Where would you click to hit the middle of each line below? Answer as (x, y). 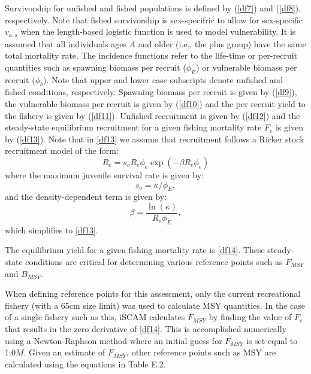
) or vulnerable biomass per (247, 67)
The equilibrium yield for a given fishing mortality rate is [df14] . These (135, 250)
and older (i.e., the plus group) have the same (222, 43)
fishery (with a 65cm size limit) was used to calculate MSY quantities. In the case (155, 305)
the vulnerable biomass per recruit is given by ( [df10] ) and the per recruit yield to (155, 104)
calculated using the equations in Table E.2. (85, 364)
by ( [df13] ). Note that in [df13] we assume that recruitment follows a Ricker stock (155, 139)
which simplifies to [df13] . (52, 229)
